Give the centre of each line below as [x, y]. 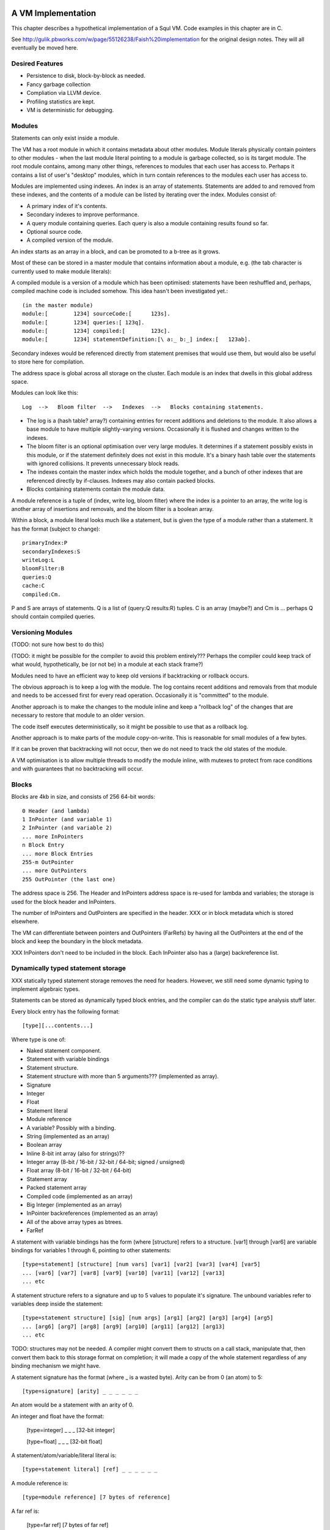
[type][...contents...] [58, 1026]
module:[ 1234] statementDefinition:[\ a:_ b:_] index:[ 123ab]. [137, 339]
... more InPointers [53, 836]
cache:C [34, 586]
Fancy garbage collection [59, 84]
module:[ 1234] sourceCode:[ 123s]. [96, 314]
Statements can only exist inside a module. [65, 138]
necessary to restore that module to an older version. [78, 715]
